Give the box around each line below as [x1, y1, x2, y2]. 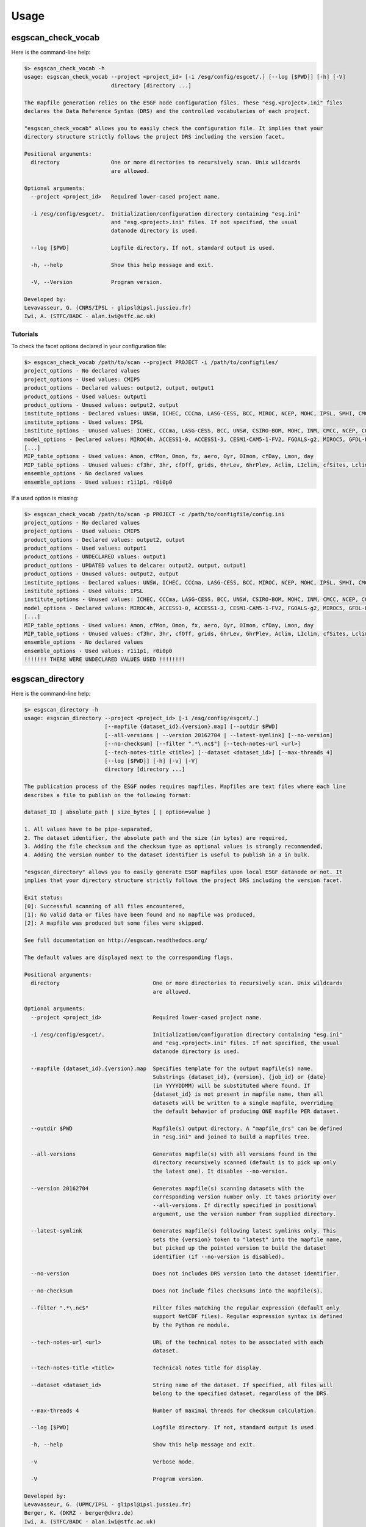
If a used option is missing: [11, 494, 79, 501]
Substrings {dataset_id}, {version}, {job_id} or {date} [152, 1074, 326, 1081]
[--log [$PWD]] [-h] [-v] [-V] [104, 757, 198, 764]
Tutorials [11, 330, 39, 338]
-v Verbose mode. [30, 1459, 195, 1465]
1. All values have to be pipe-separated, [24, 826, 153, 833]
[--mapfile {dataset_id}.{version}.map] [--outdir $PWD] [104, 723, 279, 730]
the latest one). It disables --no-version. [152, 1167, 288, 1175]
